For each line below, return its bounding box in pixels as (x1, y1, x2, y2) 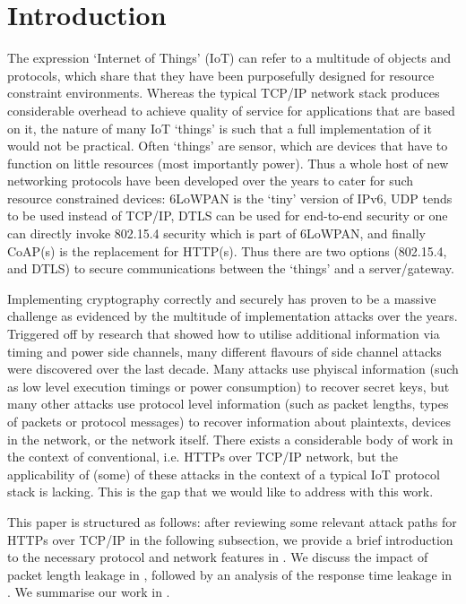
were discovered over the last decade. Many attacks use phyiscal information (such (7, 359, 459, 378)
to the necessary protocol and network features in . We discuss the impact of (7, 548, 428, 566)
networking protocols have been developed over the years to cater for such (7, 171, 414, 190)
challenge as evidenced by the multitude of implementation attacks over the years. (7, 306, 458, 325)
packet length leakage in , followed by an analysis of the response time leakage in (7, 565, 453, 583)
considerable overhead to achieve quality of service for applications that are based (7, 100, 455, 119)
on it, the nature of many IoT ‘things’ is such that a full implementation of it (7, 118, 432, 137)
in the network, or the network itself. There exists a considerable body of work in (7, 429, 453, 448)
